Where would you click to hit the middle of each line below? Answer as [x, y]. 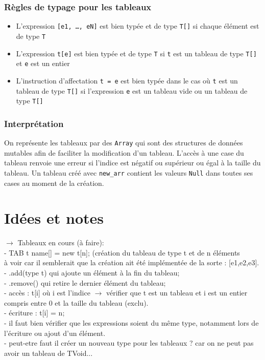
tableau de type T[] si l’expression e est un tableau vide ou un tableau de [132, 90]
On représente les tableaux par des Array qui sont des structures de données [124, 143]
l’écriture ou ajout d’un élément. [55, 333]
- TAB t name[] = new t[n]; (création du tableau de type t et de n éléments [122, 252]
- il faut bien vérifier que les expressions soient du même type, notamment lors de [131, 323]
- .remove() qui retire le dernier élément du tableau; [85, 282]
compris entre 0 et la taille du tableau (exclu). [76, 302]
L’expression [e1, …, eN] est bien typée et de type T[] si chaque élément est [138, 26]
